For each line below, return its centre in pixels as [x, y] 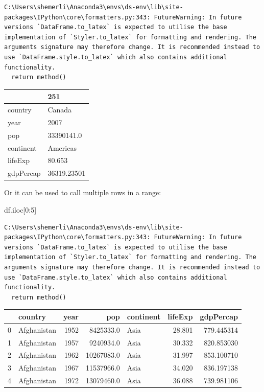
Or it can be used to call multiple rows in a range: [83, 192]
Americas [62, 147]
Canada [60, 110]
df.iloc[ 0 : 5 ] [20, 210]
